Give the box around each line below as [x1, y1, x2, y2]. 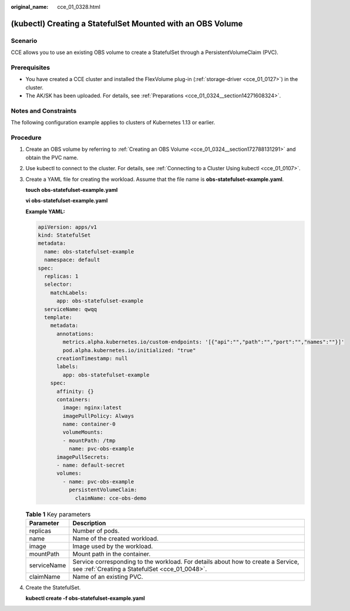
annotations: [56, 330, 94, 337]
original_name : [11, 4, 49, 10]
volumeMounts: [62, 429, 103, 436]
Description [72, 519, 106, 527]
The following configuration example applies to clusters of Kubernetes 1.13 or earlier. [11, 119, 216, 126]
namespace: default [44, 256, 100, 264]
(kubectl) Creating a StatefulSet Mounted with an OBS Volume [11, 18, 243, 29]
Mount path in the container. [72, 549, 151, 558]
